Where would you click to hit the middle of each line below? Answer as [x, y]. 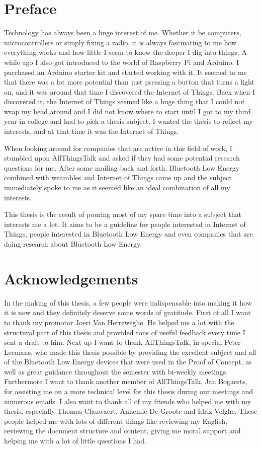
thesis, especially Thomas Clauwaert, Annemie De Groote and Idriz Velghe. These [131, 411]
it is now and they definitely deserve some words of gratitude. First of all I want [127, 312]
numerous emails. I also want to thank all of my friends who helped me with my [128, 401]
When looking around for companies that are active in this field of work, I [118, 148]
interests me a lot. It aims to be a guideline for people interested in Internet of [125, 224]
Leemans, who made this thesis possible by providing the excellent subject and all [130, 352]
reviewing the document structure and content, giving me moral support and [122, 431]
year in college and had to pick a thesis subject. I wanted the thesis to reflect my [128, 121]
